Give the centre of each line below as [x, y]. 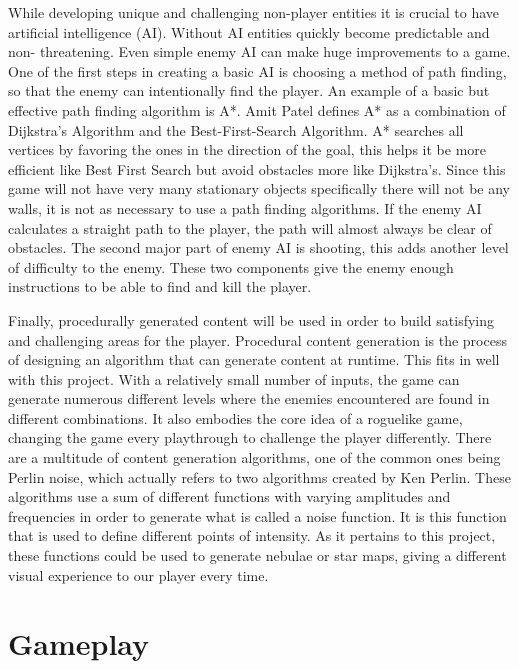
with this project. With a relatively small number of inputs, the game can [234, 378]
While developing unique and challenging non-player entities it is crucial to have [254, 12]
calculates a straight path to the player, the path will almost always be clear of [250, 227]
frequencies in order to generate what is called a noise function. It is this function [257, 515]
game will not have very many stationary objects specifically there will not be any [259, 188]
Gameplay [79, 643]
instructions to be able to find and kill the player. [160, 286]
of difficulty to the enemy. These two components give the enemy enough [231, 266]
